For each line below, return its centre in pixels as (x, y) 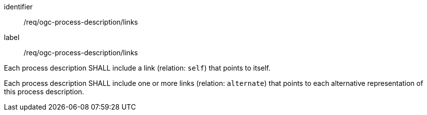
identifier (18, 7)
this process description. (44, 92)
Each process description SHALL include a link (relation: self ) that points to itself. (137, 68)
